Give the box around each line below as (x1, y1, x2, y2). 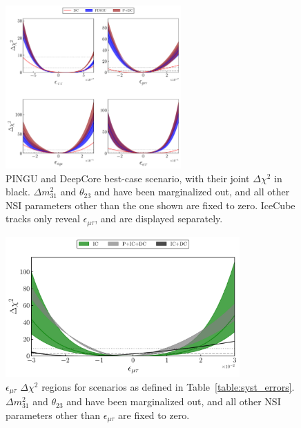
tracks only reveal (6, 211, 80, 226)
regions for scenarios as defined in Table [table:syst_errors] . (41, 379, 295, 393)
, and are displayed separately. (95, 211, 223, 226)
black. (6, 184, 30, 199)
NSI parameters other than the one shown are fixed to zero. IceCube (6, 197, 295, 212)
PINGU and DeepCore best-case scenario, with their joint (6, 171, 250, 185)
